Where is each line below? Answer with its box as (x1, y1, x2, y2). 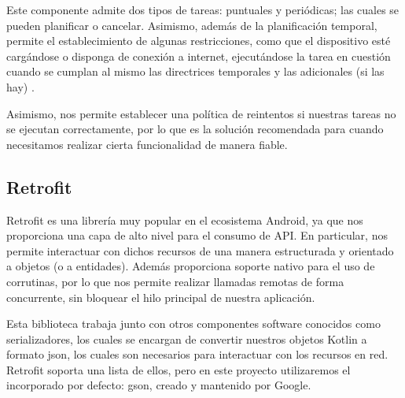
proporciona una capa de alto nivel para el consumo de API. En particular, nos (6, 227, 388, 244)
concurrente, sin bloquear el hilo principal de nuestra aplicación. (6, 288, 315, 305)
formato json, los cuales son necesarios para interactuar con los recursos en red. (6, 346, 388, 363)
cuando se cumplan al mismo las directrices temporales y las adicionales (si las (6, 63, 385, 80)
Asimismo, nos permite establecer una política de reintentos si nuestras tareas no (6, 105, 396, 121)
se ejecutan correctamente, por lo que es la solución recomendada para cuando (6, 121, 384, 137)
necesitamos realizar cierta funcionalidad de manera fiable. (6, 136, 288, 152)
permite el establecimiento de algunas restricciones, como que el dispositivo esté (6, 32, 391, 49)
